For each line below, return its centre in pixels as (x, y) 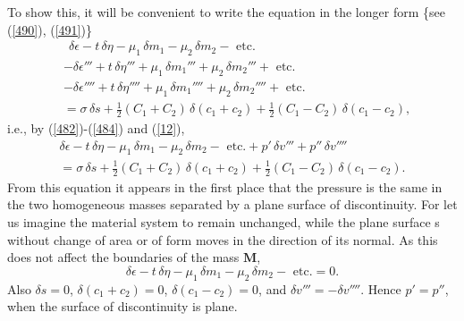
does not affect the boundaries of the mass (123, 257)
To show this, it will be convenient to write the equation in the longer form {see (226, 12)
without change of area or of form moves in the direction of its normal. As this (223, 239)
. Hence (381, 288)
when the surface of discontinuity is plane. (122, 306)
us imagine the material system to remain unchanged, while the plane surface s (224, 222)
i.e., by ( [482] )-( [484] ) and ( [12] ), (96, 128)
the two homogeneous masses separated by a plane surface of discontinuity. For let (232, 204)
